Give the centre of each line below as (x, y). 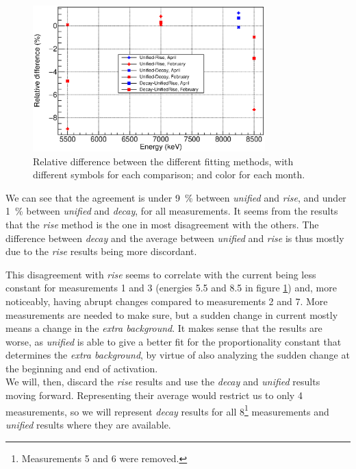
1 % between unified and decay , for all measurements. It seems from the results (172, 211)
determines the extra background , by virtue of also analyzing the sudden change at (178, 355)
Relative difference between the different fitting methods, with (163, 161)
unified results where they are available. (88, 424)
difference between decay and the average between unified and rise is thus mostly (175, 238)
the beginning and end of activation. (82, 368)
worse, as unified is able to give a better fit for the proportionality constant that (174, 341)
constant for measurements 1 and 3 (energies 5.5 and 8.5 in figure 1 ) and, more (171, 288)
